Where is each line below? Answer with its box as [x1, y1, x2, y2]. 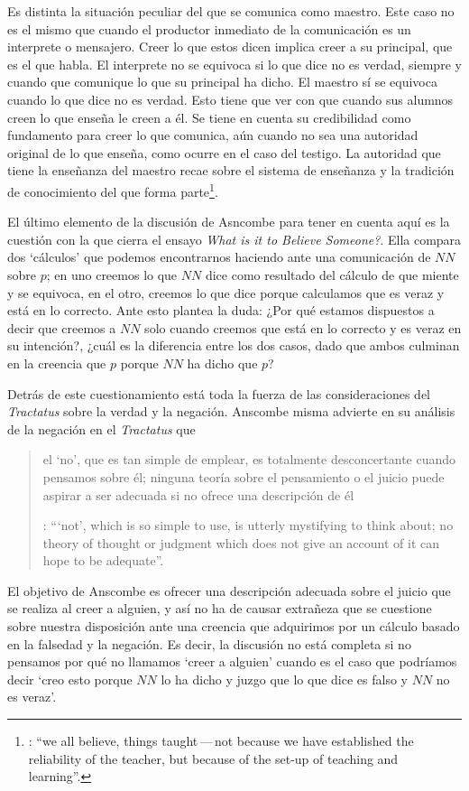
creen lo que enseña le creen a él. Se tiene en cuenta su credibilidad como [7, 107, 411, 126]
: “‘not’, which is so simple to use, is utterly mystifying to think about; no [42, 516, 454, 535]
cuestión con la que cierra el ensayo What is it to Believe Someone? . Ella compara [7, 229, 462, 248]
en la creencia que [7, 353, 106, 372]
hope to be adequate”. [42, 551, 164, 570]
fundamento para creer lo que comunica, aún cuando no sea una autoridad [7, 126, 418, 144]
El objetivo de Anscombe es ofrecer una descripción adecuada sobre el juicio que [7, 581, 451, 600]
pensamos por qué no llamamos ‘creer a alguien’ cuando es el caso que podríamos [7, 652, 457, 671]
